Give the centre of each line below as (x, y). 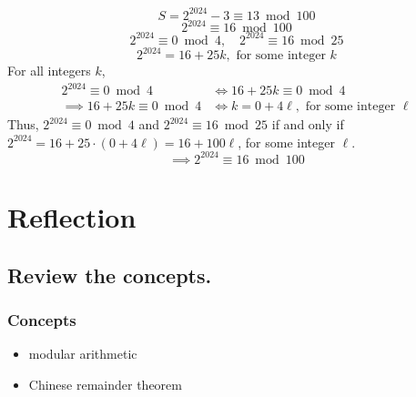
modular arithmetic (83, 354)
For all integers (49, 70)
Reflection (72, 217)
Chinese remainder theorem (105, 384)
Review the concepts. (110, 275)
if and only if (308, 124)
